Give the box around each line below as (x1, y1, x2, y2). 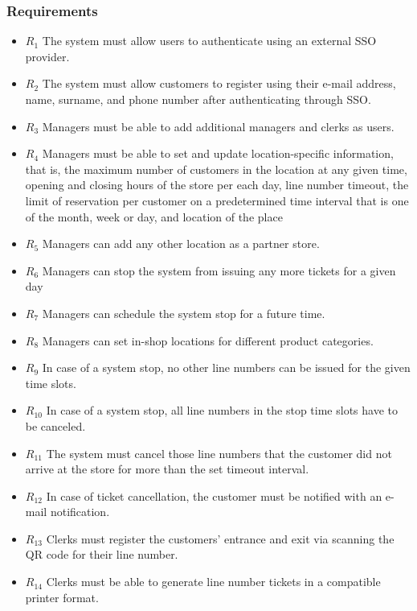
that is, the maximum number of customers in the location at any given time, (25, 160, 407, 177)
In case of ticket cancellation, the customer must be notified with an (46, 487, 382, 504)
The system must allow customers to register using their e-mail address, (42, 75, 396, 92)
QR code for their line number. (25, 546, 178, 563)
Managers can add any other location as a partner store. (42, 235, 320, 252)
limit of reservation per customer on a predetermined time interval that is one (25, 192, 409, 208)
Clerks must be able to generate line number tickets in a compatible (46, 573, 381, 590)
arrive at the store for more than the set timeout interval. (25, 460, 309, 477)
